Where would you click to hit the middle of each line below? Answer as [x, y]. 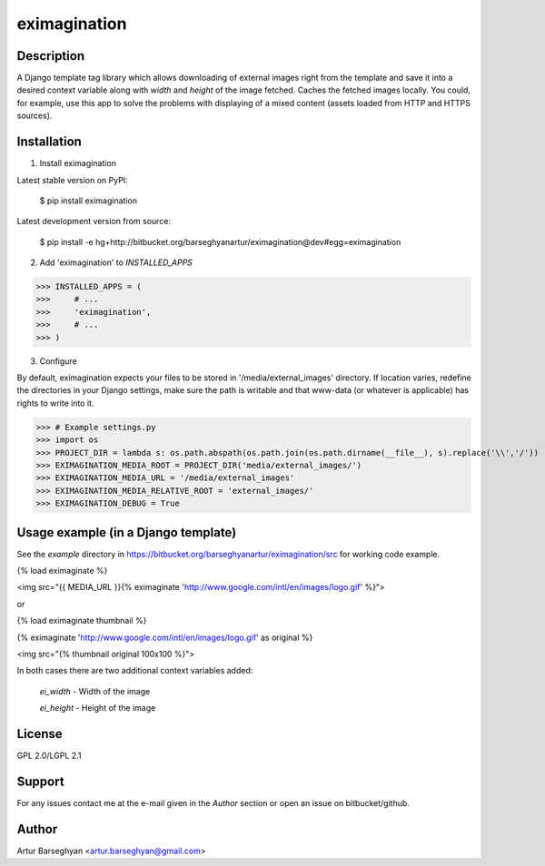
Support [40, 781]
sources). [35, 116]
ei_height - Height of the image [98, 708]
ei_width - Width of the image [95, 691]
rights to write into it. [55, 403]
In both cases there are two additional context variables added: [135, 671]
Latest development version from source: [94, 221]
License [40, 734]
